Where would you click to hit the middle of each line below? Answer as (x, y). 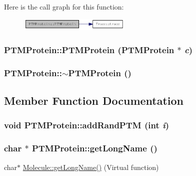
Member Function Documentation (94, 101)
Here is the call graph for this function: (64, 7)
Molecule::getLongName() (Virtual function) (91, 167)
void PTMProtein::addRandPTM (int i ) (87, 125)
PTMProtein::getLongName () (94, 148)
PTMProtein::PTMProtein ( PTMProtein (89, 49)
